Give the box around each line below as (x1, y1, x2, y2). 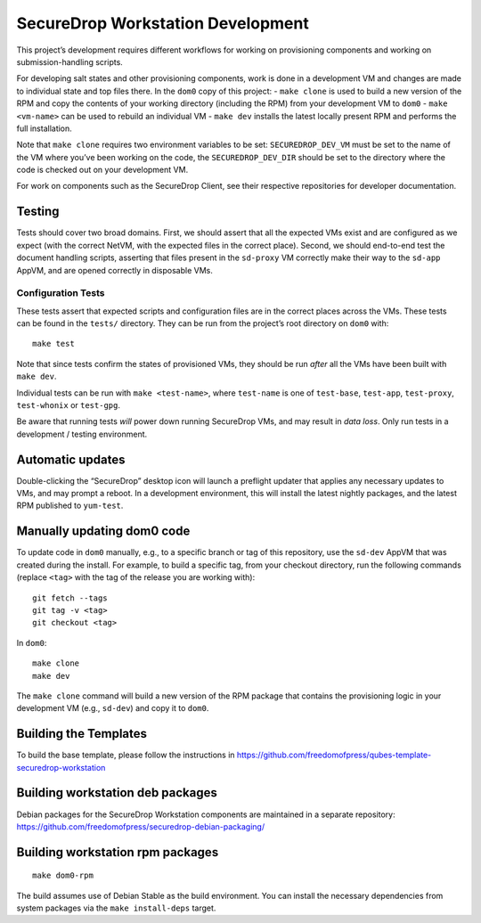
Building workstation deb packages (16, 785, 218, 801)
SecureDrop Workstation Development (16, 13, 309, 33)
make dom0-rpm (32, 870, 94, 881)
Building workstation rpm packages (16, 845, 219, 860)
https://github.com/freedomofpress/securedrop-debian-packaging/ (16, 821, 265, 832)
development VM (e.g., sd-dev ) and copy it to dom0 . (16, 703, 209, 714)
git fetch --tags (32, 592, 108, 603)
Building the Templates (16, 726, 147, 741)
